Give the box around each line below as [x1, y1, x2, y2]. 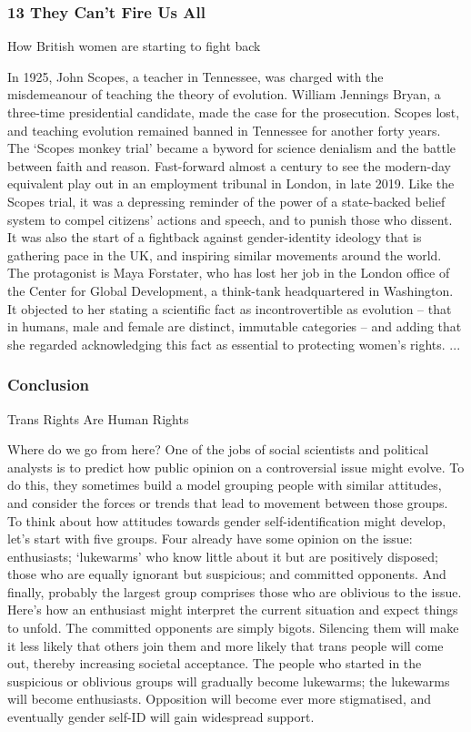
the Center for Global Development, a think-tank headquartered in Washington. [7, 280, 454, 300]
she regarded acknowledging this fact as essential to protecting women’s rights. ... [7, 334, 461, 353]
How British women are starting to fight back [7, 36, 261, 56]
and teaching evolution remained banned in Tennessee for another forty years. [7, 120, 441, 139]
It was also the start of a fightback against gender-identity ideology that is [7, 228, 422, 247]
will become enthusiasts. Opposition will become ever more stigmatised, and [7, 689, 432, 708]
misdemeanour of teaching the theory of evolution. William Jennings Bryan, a [7, 85, 441, 104]
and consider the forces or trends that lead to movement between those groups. [7, 493, 448, 512]
